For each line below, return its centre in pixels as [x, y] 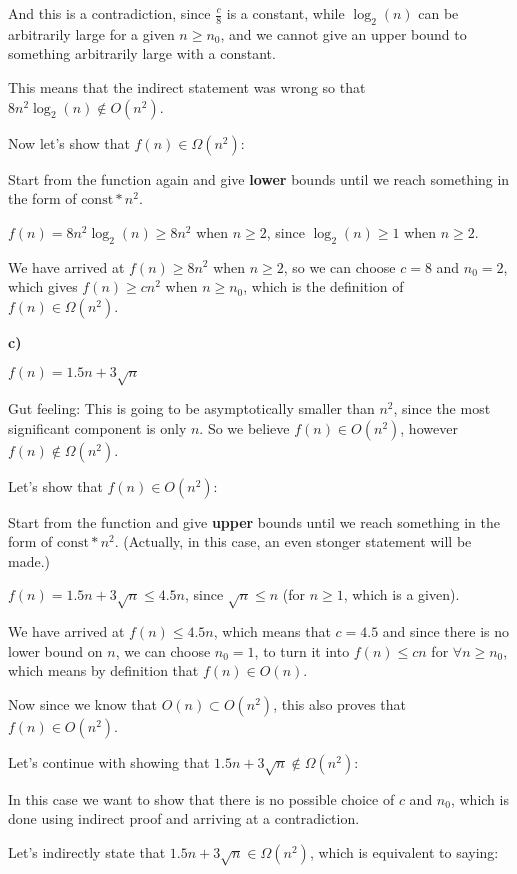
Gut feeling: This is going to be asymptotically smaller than [191, 408]
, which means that [272, 631]
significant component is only [97, 427]
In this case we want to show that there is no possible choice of [201, 798]
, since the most [442, 408]
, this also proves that [339, 704]
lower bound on [55, 650]
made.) [29, 560]
